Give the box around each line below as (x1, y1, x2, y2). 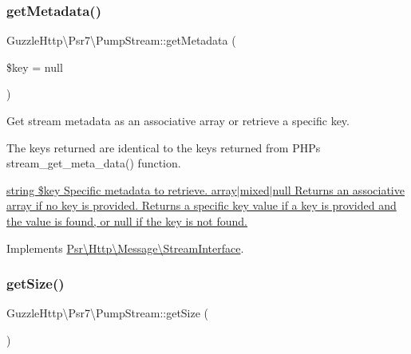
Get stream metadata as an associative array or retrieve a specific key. (6, 112, 350, 128)
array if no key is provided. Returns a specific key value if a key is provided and (6, 197, 397, 214)
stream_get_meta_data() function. (6, 155, 181, 171)
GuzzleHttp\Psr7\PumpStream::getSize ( (6, 305, 209, 321)
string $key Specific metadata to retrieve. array (6, 181, 237, 198)
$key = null (6, 58, 63, 75)
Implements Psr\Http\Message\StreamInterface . (6, 239, 244, 256)
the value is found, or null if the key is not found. (6, 212, 248, 229)
